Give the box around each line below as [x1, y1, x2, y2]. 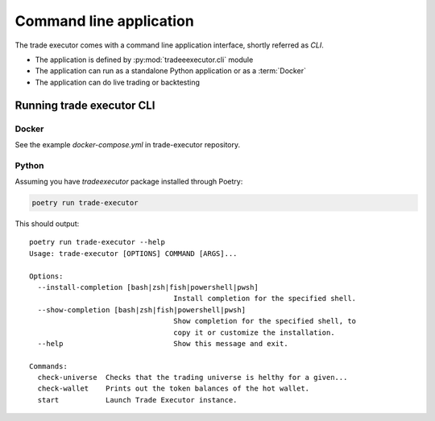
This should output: [14, 218, 80, 229]
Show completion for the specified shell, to [173, 316, 357, 326]
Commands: [29, 361, 68, 370]
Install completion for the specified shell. [173, 294, 357, 303]
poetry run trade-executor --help [29, 237, 165, 247]
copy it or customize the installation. [173, 328, 335, 337]
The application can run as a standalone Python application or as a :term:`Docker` [35, 66, 306, 76]
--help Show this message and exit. [37, 339, 289, 348]
